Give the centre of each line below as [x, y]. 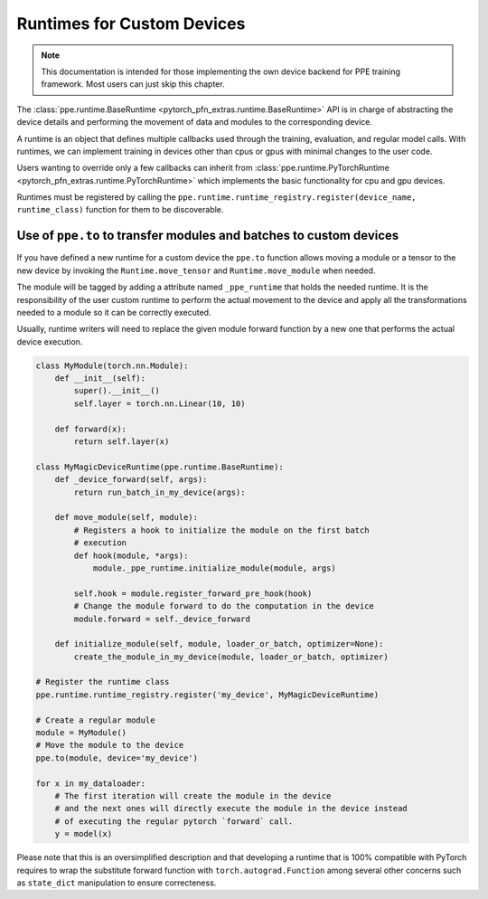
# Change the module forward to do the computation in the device [224, 606]
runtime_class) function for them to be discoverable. [120, 210]
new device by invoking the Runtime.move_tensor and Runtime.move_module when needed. [196, 270]
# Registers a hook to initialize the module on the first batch [221, 530]
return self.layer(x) [122, 442]
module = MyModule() [81, 733]
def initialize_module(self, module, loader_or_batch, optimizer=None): [219, 644]
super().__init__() [117, 391]
